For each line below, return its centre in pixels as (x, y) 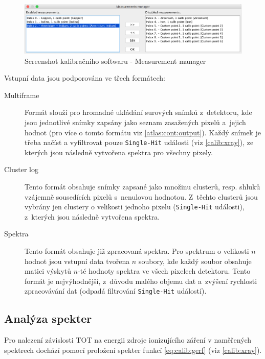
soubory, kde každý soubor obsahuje (195, 261)
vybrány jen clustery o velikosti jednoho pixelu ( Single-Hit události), (135, 207)
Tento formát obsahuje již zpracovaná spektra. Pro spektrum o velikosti (137, 251)
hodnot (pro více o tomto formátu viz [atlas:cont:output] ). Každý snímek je (143, 132)
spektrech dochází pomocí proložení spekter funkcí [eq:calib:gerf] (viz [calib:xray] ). (133, 350)
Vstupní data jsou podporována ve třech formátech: (85, 78)
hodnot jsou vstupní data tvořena (77, 261)
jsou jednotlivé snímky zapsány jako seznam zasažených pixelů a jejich (135, 122)
